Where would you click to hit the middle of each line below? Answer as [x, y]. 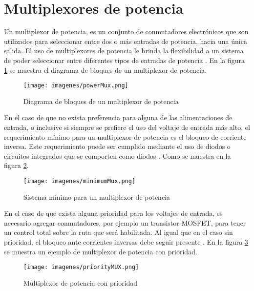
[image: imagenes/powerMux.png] [76, 86]
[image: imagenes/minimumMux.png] [80, 181]
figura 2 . [16, 165]
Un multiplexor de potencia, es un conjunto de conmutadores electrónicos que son [126, 31]
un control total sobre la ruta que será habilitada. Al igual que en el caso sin [118, 232]
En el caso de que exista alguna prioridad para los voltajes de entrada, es [113, 213]
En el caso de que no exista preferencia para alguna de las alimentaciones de [118, 117]
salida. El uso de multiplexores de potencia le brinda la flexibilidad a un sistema [124, 51]
